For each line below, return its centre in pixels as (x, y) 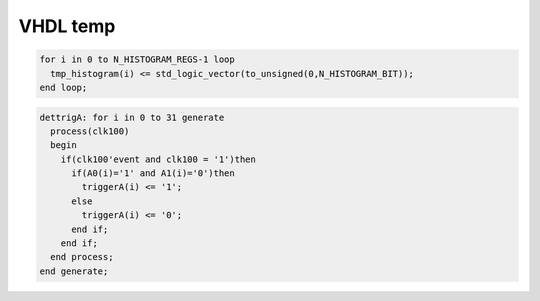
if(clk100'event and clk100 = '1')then (158, 159)
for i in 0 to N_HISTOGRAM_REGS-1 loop (137, 59)
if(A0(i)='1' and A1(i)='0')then (153, 173)
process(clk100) (90, 131)
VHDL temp (67, 26)
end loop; (63, 87)
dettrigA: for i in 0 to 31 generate (132, 117)
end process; (82, 257)
